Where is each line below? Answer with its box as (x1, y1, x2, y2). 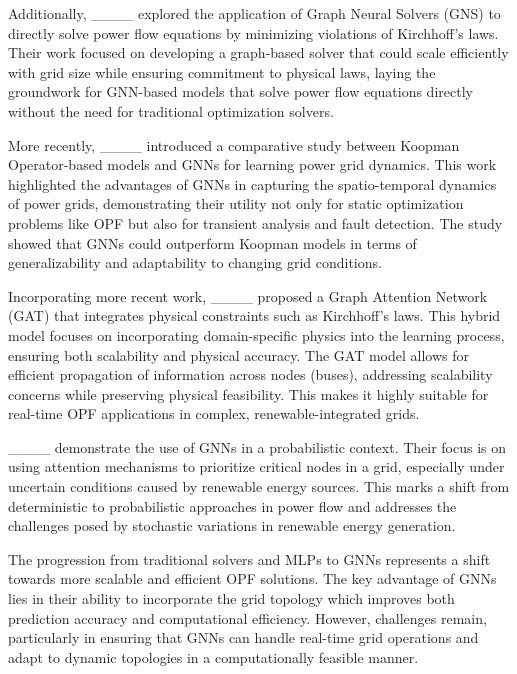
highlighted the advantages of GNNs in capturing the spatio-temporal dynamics (8, 173, 497, 194)
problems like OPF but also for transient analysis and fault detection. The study (8, 212, 503, 233)
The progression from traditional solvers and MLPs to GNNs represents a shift (8, 548, 491, 569)
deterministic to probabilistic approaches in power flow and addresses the (8, 495, 457, 516)
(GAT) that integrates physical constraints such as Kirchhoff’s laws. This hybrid (8, 305, 501, 326)
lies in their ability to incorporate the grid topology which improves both (8, 588, 455, 609)
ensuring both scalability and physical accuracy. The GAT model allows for (8, 344, 469, 365)
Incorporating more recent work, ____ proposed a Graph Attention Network (8, 285, 488, 306)
